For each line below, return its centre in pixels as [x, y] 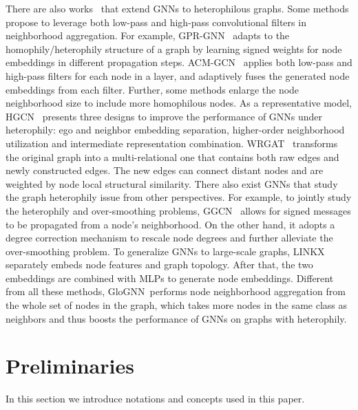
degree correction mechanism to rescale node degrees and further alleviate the [169, 238]
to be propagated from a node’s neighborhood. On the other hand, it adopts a [170, 224]
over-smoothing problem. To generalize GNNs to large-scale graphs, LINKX [165, 251]
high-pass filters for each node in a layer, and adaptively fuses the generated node [178, 75]
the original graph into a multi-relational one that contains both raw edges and [172, 157]
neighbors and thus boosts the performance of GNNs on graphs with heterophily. [176, 318]
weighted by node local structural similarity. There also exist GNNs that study [172, 183]
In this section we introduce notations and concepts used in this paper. [155, 399]
